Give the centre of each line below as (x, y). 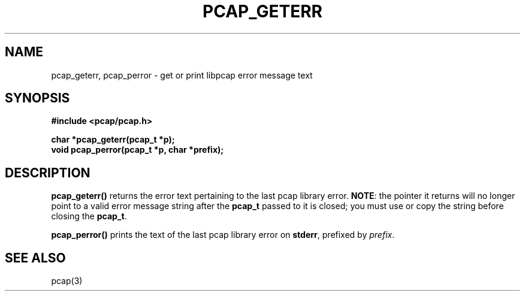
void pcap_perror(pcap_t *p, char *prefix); (138, 150)
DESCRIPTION (48, 173)
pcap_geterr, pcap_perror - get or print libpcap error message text (182, 75)
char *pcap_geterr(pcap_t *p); (113, 140)
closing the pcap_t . (89, 216)
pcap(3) (67, 281)
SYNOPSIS (37, 98)
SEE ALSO (35, 258)
